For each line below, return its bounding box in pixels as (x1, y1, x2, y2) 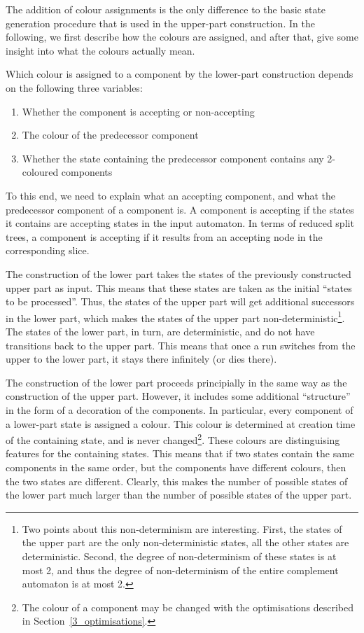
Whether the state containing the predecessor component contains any (22, 151, 324, 165)
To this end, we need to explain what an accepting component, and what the (6, 188, 336, 202)
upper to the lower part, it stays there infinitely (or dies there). (6, 352, 277, 366)
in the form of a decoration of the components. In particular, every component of (6, 402, 353, 417)
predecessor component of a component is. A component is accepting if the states (6, 202, 354, 216)
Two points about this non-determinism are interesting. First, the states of (22, 521, 342, 536)
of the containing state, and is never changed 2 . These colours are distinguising (6, 431, 340, 447)
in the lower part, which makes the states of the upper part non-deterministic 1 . (6, 308, 345, 325)
